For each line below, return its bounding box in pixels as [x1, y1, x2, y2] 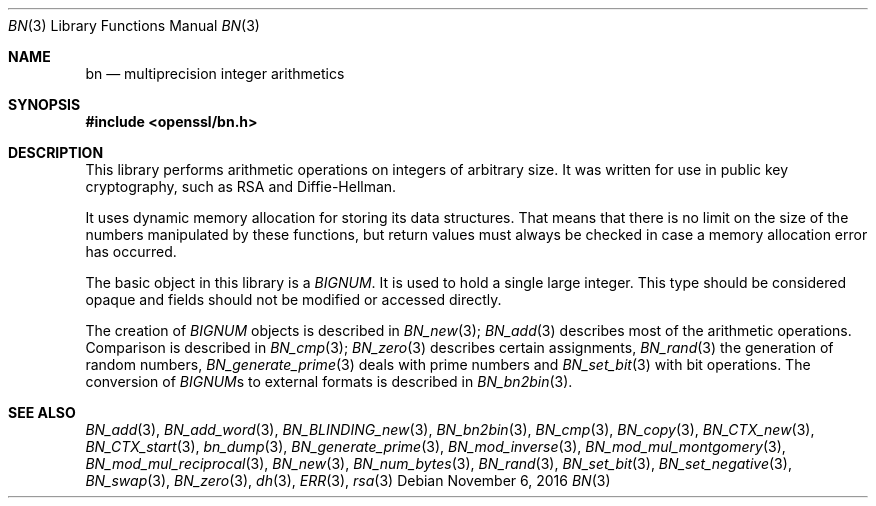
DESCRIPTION [8, 144, 104, 161]
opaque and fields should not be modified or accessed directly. [85, 291, 502, 308]
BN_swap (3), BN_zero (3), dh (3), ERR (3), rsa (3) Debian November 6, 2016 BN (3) [85, 472, 611, 489]
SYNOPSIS [8, 96, 81, 113]
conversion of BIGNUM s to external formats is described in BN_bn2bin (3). [85, 373, 573, 390]
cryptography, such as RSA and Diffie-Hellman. [85, 178, 397, 195]
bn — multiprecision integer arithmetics [85, 65, 345, 82]
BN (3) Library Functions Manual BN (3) [8, 17, 260, 34]
